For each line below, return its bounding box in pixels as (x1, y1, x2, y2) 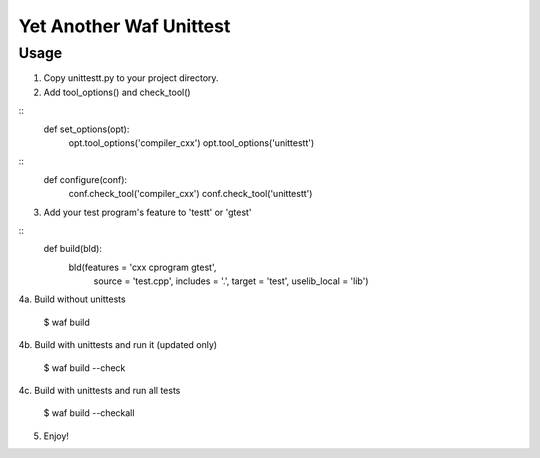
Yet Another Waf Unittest (18, 15, 231, 37)
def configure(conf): (43, 173, 128, 185)
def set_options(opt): (43, 123, 130, 135)
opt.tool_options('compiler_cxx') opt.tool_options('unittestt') (68, 136, 315, 149)
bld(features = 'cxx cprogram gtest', (68, 261, 217, 273)
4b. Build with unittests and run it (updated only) (18, 339, 218, 351)
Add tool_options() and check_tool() (43, 86, 191, 98)
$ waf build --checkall (43, 407, 135, 419)
